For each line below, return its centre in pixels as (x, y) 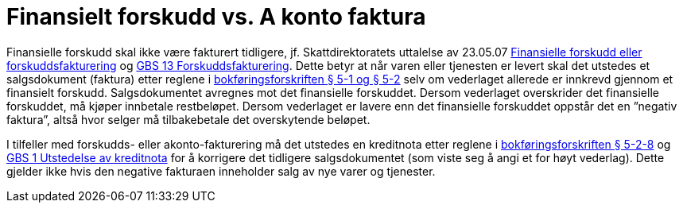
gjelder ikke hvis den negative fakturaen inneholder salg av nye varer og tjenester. (221, 171)
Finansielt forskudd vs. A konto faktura (216, 17)
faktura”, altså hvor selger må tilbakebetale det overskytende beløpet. (188, 119)
